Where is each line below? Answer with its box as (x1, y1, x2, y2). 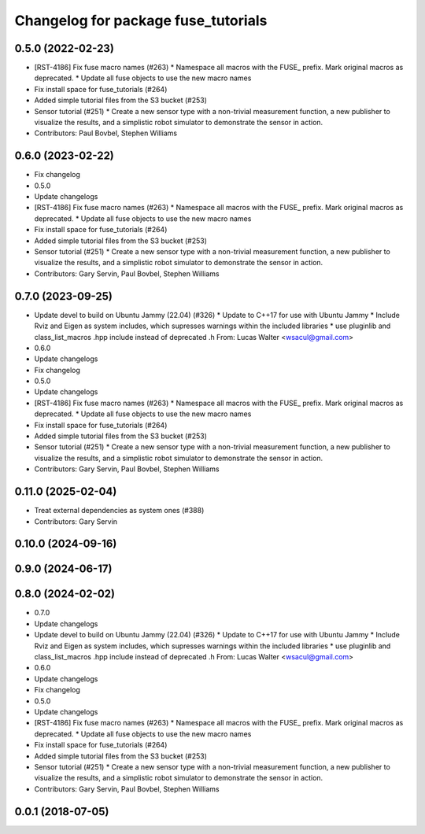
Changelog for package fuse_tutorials (14, 12, 268, 29)
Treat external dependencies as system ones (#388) (34, 506, 205, 515)
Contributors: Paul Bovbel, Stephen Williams (34, 128, 177, 138)
